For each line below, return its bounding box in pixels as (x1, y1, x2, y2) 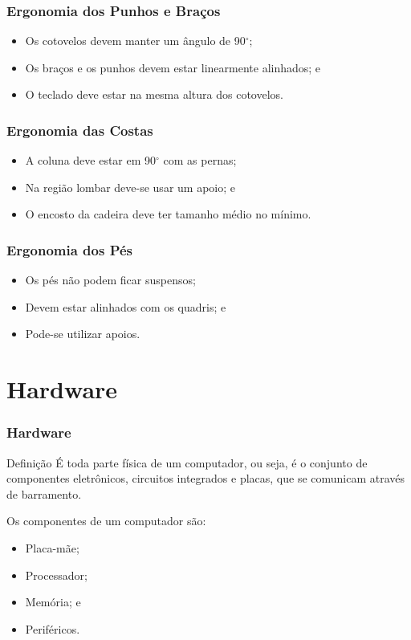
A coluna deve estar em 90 (25, 152, 157, 169)
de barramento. (6, 485, 82, 502)
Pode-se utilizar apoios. (25, 325, 140, 342)
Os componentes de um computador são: (6, 512, 206, 529)
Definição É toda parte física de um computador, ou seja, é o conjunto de (6, 454, 368, 471)
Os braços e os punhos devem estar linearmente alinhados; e (25, 59, 321, 75)
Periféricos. (25, 620, 80, 637)
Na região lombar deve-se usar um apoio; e (25, 178, 235, 195)
